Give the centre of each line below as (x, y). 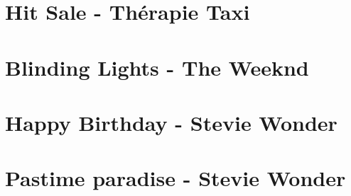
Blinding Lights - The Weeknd (157, 67)
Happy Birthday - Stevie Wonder (171, 122)
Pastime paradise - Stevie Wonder (175, 178)
